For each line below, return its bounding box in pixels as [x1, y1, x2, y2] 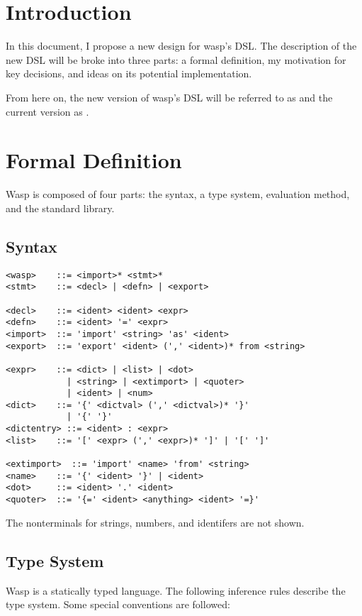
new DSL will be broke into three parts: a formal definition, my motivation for [6, 52, 346, 67]
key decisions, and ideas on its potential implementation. [6, 66, 252, 81]
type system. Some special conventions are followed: [6, 597, 230, 612]
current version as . [6, 104, 89, 119]
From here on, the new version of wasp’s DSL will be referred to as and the [6, 89, 333, 104]
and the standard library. [6, 200, 115, 215]
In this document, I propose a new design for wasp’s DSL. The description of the [6, 38, 357, 53]
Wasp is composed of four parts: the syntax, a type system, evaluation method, [6, 187, 350, 202]
